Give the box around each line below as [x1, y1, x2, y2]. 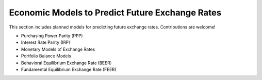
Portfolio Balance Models [21, 53, 71, 59]
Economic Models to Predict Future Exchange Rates [9, 7, 222, 18]
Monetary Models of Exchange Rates [21, 46, 95, 52]
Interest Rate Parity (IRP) [21, 40, 70, 45]
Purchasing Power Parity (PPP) [21, 33, 83, 39]
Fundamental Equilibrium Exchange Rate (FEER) [21, 67, 116, 72]
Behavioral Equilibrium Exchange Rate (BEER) [21, 60, 112, 66]
